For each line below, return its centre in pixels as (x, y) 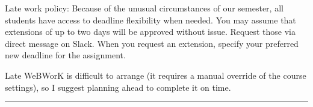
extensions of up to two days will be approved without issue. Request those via (150, 32)
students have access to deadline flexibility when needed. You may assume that (150, 20)
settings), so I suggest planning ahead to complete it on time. (118, 87)
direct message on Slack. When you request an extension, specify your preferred (152, 43)
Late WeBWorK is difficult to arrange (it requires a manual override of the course (156, 75)
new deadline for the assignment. (65, 55)
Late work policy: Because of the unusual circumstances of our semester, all (144, 8)
